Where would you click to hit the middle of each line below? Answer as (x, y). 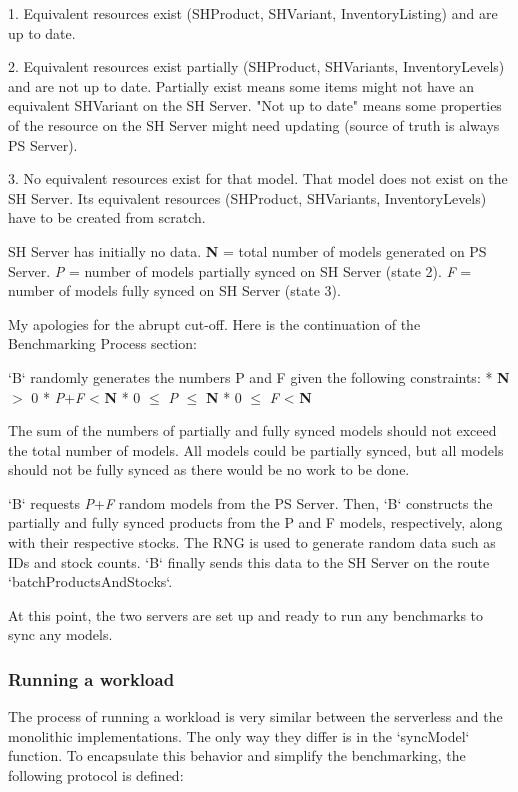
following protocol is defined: (96, 775)
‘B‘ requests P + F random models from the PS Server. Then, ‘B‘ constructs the (250, 502)
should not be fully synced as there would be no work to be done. (209, 469)
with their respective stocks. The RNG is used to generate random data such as (252, 542)
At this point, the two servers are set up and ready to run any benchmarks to (246, 614)
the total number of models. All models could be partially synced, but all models (256, 449)
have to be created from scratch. (107, 217)
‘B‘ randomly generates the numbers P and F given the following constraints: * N (259, 376)
